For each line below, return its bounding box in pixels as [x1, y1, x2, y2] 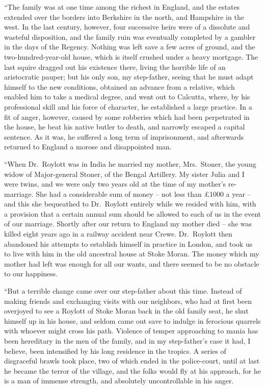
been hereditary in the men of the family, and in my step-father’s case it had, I [4, 335, 251, 346]
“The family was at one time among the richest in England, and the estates [4, 2, 240, 12]
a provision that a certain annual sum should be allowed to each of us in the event [4, 208, 261, 219]
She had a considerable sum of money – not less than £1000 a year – [36, 188, 251, 199]
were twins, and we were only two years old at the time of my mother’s [4, 178, 226, 189]
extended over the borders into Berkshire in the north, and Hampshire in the [4, 11, 244, 22]
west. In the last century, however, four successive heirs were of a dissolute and [4, 21, 250, 32]
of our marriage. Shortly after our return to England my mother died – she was [4, 218, 252, 229]
